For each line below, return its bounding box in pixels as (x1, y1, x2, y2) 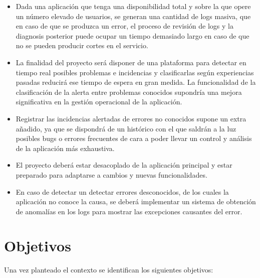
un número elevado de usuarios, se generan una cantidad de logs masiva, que (16, 11, 251, 21)
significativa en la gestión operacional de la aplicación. (16, 96, 182, 107)
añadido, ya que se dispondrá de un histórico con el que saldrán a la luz (16, 123, 236, 133)
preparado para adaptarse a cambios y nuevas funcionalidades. (16, 169, 207, 180)
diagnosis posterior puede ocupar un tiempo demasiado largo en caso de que (16, 30, 249, 41)
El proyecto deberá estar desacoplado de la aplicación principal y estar (16, 160, 232, 170)
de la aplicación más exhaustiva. (16, 143, 115, 153)
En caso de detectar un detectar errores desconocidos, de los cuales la (16, 186, 229, 197)
